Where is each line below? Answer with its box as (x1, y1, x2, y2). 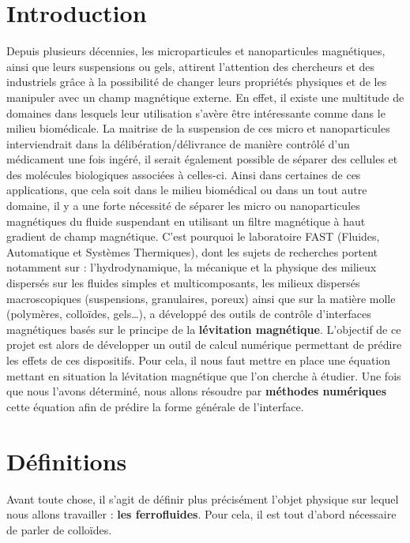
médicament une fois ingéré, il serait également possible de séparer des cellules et (6, 151, 398, 167)
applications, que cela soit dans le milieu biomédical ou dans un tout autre (6, 182, 367, 198)
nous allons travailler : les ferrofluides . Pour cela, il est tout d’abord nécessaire (6, 506, 397, 522)
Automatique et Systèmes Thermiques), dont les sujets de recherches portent (6, 243, 378, 260)
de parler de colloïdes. (6, 521, 112, 537)
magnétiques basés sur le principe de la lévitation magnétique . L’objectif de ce (6, 320, 401, 337)
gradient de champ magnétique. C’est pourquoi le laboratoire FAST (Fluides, (6, 228, 380, 245)
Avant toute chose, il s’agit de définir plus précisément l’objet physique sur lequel (6, 490, 399, 507)
